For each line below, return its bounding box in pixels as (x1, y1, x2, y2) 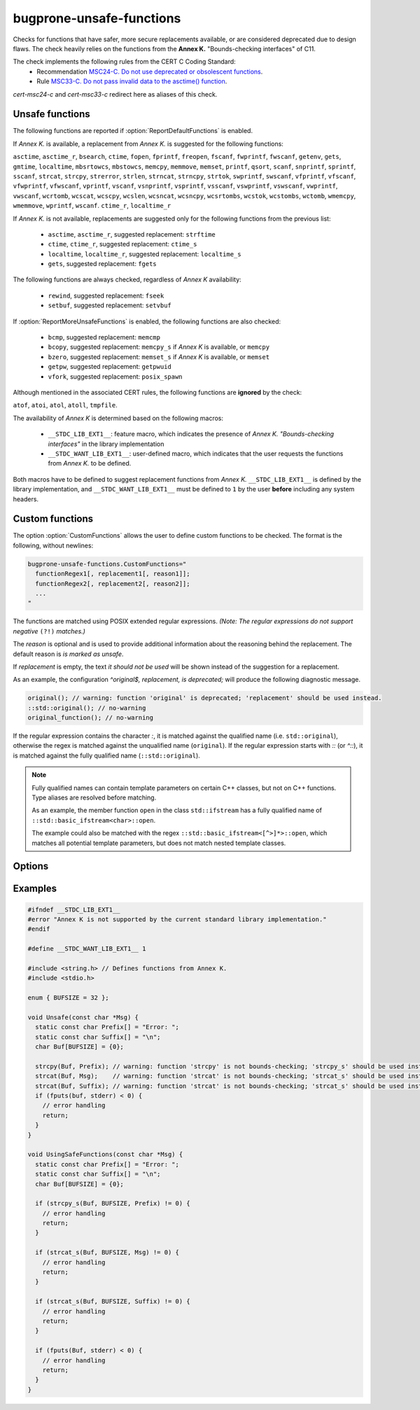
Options (13, 860, 49, 872)
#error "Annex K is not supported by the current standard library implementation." (27, 915, 327, 923)
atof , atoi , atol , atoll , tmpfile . (13, 401, 118, 410)
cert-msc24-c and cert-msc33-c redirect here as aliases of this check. (13, 90, 218, 98)
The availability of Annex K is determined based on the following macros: (13, 414, 224, 422)
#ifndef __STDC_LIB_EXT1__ (27, 905, 120, 914)
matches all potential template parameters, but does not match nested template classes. (31, 839, 286, 847)
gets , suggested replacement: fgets (48, 260, 157, 268)
